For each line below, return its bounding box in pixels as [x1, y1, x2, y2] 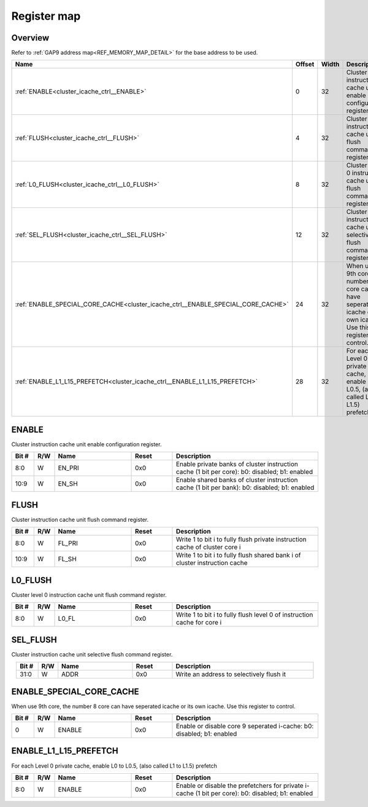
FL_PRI [58, 539, 78, 548]
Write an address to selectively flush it [175, 670, 286, 679]
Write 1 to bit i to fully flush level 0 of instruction [175, 610, 313, 619]
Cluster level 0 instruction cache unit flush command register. [11, 591, 167, 599]
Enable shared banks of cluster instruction [175, 476, 298, 484]
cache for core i [175, 618, 222, 627]
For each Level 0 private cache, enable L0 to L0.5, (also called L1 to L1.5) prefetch [11, 762, 218, 770]
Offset [295, 60, 315, 69]
